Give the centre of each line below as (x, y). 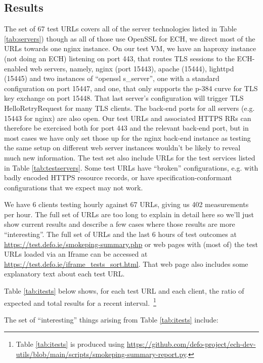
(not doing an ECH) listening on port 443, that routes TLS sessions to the (119, 58)
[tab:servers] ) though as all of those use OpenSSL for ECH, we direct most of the (130, 38)
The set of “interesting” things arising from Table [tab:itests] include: (111, 319)
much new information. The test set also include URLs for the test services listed (130, 157)
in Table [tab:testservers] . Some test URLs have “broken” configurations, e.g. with (131, 167)
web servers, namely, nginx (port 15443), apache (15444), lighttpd (132, 68)
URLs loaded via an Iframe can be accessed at (76, 254)
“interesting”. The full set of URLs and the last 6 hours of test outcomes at (120, 234)
